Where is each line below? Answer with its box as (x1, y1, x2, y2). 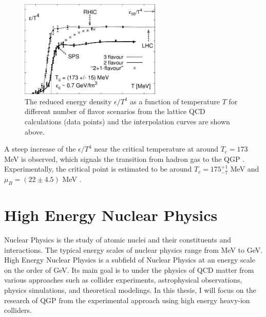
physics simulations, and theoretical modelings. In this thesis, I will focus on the (4, 284, 256, 295)
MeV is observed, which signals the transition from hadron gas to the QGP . (4, 153, 244, 164)
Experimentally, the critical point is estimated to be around (4, 163, 192, 174)
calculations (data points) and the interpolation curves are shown (25, 116, 230, 127)
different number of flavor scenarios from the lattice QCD (25, 106, 205, 117)
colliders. (4, 305, 32, 315)
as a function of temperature (130, 96, 220, 106)
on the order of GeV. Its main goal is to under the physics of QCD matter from (4, 264, 254, 275)
